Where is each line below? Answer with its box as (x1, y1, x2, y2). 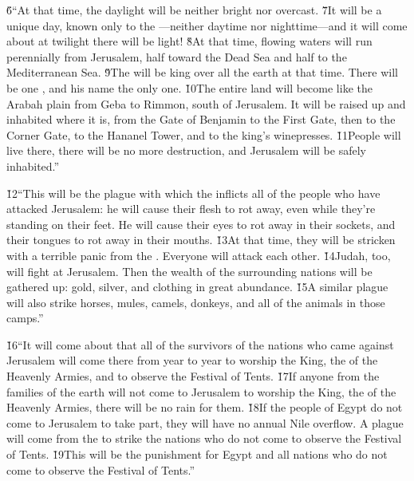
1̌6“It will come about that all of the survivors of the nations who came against (6, 336, 394, 353)
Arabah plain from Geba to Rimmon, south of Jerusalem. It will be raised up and (6, 95, 406, 112)
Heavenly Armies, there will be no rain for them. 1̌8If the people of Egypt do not (6, 399, 403, 416)
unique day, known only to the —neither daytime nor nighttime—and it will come (6, 17, 408, 34)
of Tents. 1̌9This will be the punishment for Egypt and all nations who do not (6, 446, 388, 463)
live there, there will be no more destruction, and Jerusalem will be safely (6, 142, 366, 159)
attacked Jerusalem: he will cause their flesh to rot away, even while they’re (6, 200, 376, 217)
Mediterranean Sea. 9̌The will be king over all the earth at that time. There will (6, 64, 398, 81)
